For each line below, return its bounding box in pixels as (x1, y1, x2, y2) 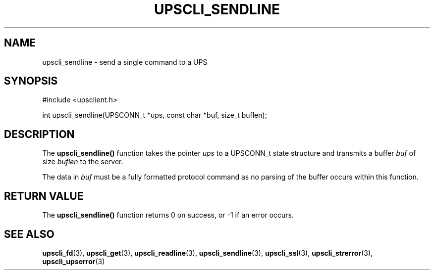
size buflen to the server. (42, 157, 123, 166)
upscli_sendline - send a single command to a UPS (42, 57, 208, 66)
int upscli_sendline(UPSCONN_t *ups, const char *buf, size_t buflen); (42, 111, 267, 120)
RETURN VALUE (4, 189, 84, 202)
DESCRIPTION (4, 128, 75, 140)
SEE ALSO (4, 228, 54, 240)
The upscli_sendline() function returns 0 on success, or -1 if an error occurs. (42, 211, 294, 220)
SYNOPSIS (4, 75, 58, 88)
